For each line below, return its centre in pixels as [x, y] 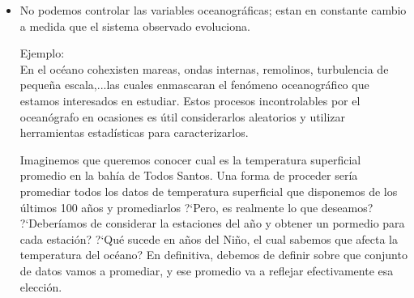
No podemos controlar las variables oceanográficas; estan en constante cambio [213, 10]
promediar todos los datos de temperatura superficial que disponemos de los [209, 191]
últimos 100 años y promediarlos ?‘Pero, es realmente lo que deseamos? [196, 207]
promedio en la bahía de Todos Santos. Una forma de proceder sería [189, 175]
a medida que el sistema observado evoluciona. [135, 26]
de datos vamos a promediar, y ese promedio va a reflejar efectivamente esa [207, 270]
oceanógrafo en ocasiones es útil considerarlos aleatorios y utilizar [182, 116]
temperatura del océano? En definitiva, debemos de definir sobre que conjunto [213, 255]
